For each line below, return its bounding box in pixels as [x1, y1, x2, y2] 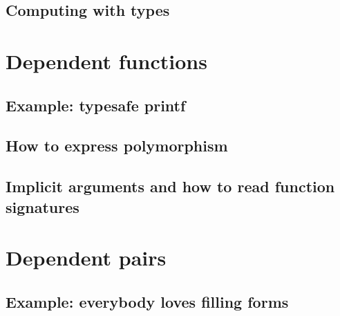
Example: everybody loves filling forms [6, 290, 289, 312]
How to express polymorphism [6, 135, 228, 156]
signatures [6, 196, 79, 217]
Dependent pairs [6, 243, 167, 272]
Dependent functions [6, 46, 207, 75]
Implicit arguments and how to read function [6, 176, 335, 197]
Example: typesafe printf [6, 94, 186, 115]
